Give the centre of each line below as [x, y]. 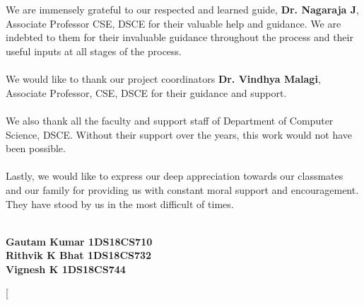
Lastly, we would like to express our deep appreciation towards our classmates [175, 176]
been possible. [36, 148]
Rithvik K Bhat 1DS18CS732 [79, 255]
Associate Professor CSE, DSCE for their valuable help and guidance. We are [174, 23]
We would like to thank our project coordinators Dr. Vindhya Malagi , [163, 79]
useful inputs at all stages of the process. [94, 51]
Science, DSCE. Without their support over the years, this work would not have [179, 134]
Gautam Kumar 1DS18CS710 [79, 241]
